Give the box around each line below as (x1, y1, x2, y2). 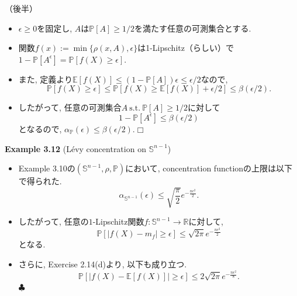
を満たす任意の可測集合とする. (134, 22, 251, 34)
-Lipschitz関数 (92, 215, 144, 228)
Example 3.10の (18, 162, 75, 174)
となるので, (18, 122, 62, 135)
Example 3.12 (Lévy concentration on (5, 142, 146, 154)
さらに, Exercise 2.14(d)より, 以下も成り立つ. (18, 257, 187, 270)
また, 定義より (18, 73, 73, 85)
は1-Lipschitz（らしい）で (137, 42, 234, 54)
